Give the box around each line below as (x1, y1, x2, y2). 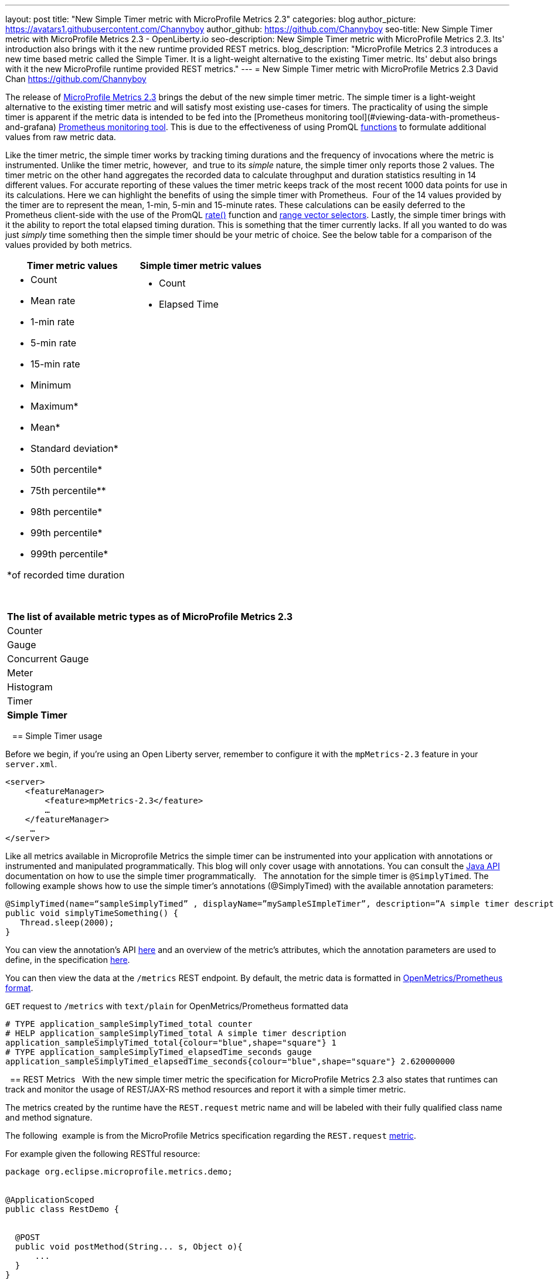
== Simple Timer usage (12, 731, 103, 741)
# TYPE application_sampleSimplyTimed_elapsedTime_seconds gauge (5, 1047, 312, 1057)
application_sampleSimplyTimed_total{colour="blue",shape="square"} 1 (5, 1038, 337, 1047)
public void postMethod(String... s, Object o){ (15, 1242, 243, 1251)
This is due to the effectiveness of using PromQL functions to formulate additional (170, 122, 487, 132)
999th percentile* (30, 548, 108, 560)
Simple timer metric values (140, 260, 261, 271)
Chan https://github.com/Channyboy (5, 74, 147, 84)
